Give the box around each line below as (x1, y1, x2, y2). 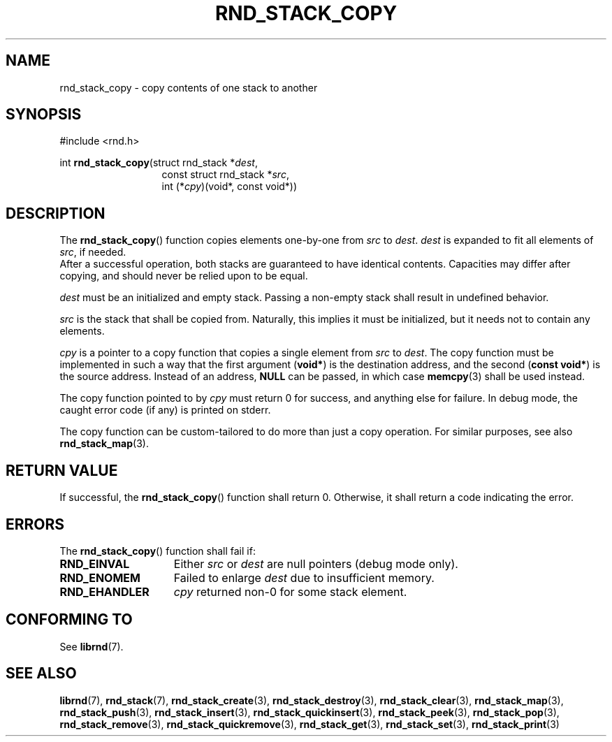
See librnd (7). (59, 640, 124, 653)
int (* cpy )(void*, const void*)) (161, 180, 298, 193)
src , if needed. (59, 246, 126, 259)
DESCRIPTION (6, 204, 105, 222)
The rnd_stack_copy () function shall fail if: (59, 544, 256, 557)
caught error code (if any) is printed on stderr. (59, 404, 271, 416)
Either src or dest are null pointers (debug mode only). (173, 556, 458, 571)
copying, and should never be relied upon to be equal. (59, 270, 308, 282)
